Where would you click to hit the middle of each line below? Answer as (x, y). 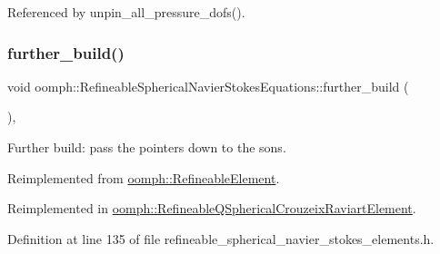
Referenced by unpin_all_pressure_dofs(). (126, 12)
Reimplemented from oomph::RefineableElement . (144, 177)
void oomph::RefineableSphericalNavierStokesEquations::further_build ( (208, 86)
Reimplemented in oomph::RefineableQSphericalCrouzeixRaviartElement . (212, 208)
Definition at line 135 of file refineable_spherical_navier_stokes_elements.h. (221, 238)
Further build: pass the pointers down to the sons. (147, 147)
